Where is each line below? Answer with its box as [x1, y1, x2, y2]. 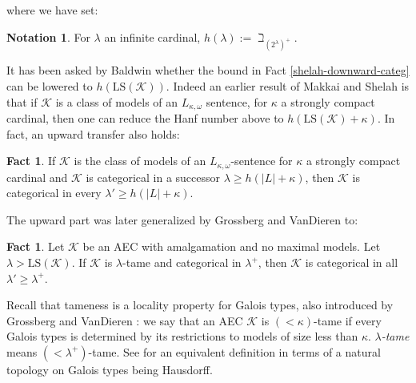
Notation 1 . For [6, 28, 90, 45]
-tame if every [314, 312, 382, 329]
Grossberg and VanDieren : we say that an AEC [6, 312, 243, 329]
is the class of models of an [74, 152, 206, 169]
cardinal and [6, 168, 68, 185]
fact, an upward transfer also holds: [6, 125, 180, 142]
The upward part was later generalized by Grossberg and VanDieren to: [6, 211, 358, 228]
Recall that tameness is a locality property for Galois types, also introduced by [6, 296, 394, 313]
